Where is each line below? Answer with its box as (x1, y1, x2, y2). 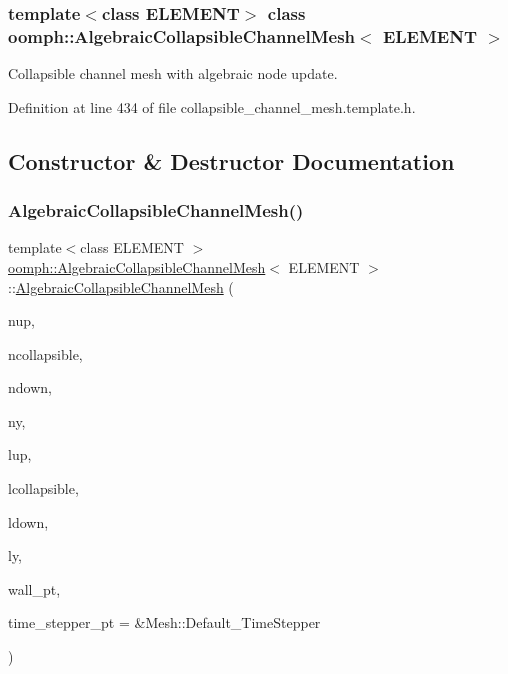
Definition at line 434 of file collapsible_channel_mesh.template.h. (8, 96, 416, 117)
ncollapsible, (8, 343, 83, 364)
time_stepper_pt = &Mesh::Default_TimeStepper (8, 612, 321, 633)
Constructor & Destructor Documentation (8, 145, 455, 176)
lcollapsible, (8, 478, 79, 499)
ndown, (8, 377, 52, 398)
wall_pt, (8, 578, 61, 599)
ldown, (8, 511, 49, 532)
